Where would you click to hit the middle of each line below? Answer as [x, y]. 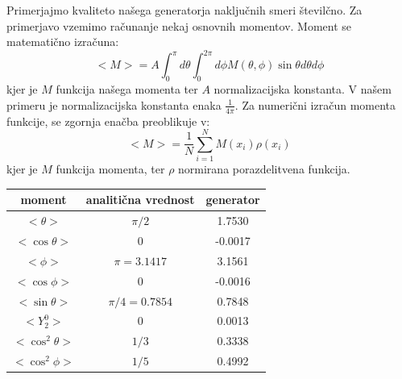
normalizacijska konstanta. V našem [303, 89]
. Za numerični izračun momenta [315, 104]
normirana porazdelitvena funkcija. [264, 169]
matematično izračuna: [63, 42]
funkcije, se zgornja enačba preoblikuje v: [108, 121]
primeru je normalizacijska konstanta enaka [114, 104]
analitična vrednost [140, 200]
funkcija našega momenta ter [127, 89]
